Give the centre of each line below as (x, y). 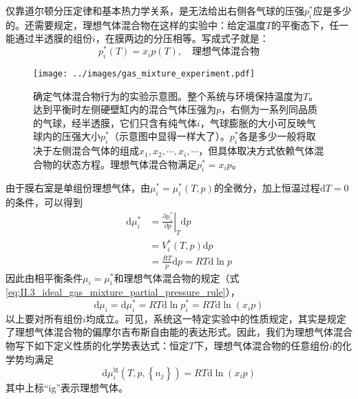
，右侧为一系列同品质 (270, 109)
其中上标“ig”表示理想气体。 (67, 387)
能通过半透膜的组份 (49, 38)
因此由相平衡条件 (44, 277)
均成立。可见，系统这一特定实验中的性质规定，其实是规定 (216, 318)
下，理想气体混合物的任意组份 (262, 346)
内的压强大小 (71, 136)
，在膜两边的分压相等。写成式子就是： (182, 38)
